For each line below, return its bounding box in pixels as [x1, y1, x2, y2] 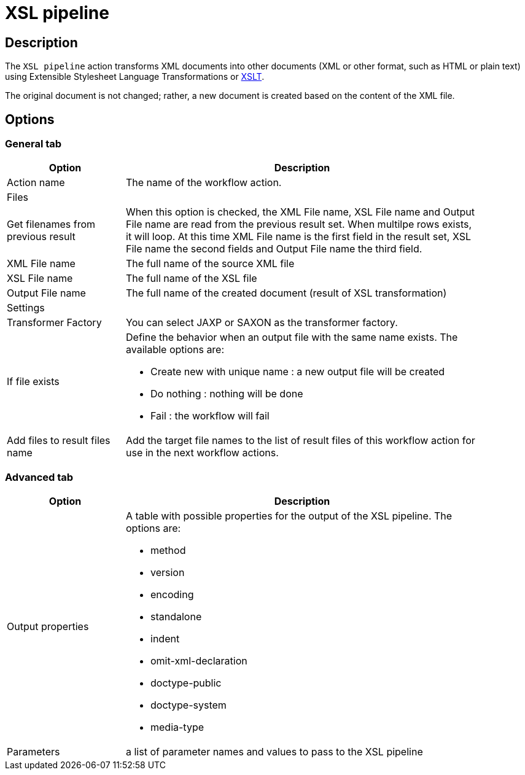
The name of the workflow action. [126, 176, 282, 189]
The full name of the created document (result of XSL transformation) [126, 287, 447, 300]
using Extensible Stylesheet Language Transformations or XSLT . [5, 71, 265, 82]
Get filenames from [7, 218, 96, 231]
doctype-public [150, 677, 222, 690]
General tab [5, 138, 62, 150]
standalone [150, 610, 202, 623]
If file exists [7, 375, 60, 388]
